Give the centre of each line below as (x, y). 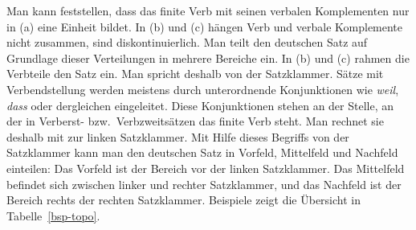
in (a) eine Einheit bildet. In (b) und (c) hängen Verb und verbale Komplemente (205, 26)
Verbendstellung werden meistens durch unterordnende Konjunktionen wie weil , (203, 89)
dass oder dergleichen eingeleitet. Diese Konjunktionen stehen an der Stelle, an (200, 105)
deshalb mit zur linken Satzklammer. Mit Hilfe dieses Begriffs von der (178, 136)
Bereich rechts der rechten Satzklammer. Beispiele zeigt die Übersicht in (184, 200)
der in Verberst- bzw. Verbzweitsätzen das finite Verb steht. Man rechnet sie (195, 121)
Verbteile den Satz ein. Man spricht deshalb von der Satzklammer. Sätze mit (195, 74)
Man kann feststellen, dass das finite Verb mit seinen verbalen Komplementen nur (208, 10)
